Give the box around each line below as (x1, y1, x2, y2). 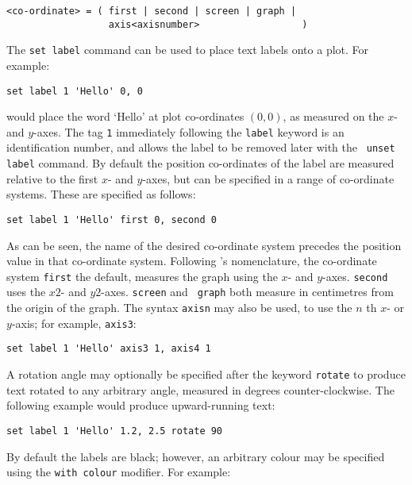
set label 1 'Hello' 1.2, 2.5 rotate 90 (6, 425, 223, 437)
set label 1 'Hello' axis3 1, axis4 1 (6, 343, 211, 355)
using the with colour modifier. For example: (6, 464, 231, 480)
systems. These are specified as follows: (6, 186, 196, 202)
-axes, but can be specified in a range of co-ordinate (142, 170, 395, 187)
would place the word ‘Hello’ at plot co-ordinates (6, 108, 245, 125)
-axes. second (322, 268, 388, 284)
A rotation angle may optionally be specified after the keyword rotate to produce (6, 366, 406, 383)
